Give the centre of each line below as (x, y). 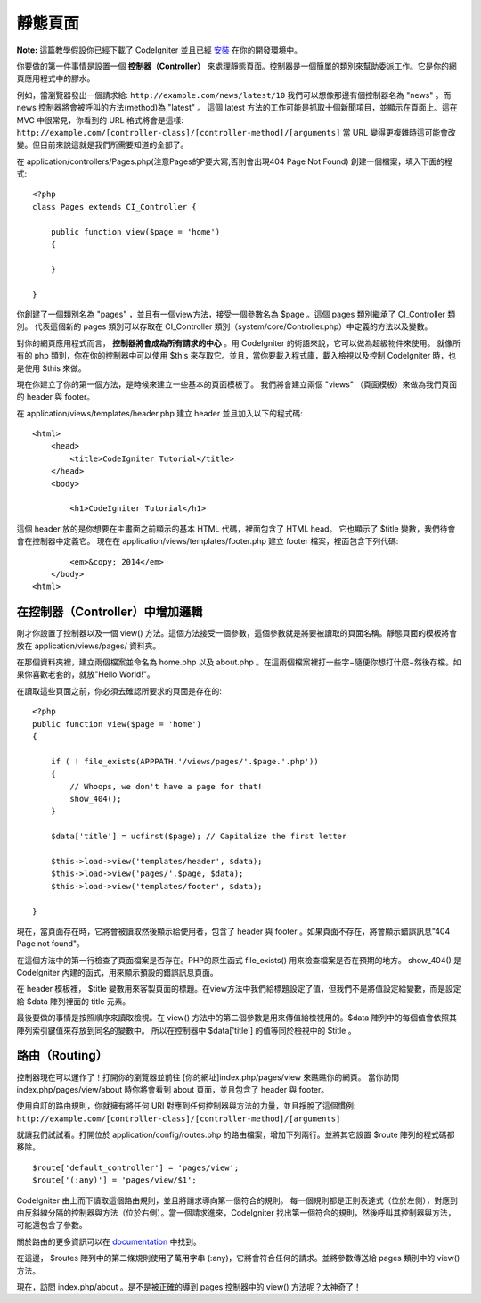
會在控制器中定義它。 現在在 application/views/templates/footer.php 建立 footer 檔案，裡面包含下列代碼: (208, 541)
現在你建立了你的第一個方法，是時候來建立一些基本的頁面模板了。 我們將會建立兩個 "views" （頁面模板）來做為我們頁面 (237, 384)
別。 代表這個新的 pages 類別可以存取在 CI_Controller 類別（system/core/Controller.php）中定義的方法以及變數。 (224, 326)
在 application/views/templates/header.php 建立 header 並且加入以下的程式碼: (159, 413)
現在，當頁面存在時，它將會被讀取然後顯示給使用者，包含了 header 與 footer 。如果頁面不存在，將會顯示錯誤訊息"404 (233, 931)
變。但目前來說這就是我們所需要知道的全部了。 (102, 145)
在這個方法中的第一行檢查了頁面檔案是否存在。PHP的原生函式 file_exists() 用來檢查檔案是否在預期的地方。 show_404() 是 (239, 960)
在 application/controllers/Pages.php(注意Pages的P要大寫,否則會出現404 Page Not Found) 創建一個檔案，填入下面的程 (235, 161)
